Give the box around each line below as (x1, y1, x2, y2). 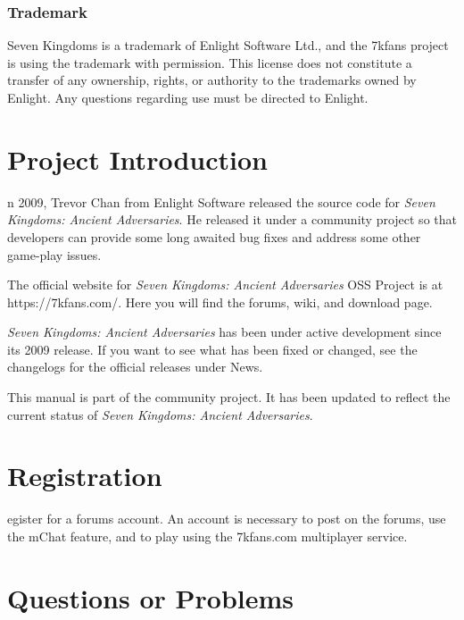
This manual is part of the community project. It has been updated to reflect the (7, 388, 451, 406)
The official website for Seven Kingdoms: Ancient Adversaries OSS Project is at (7, 275, 443, 294)
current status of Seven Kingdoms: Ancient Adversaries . (7, 405, 313, 423)
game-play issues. (7, 245, 102, 264)
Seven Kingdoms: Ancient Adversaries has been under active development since (7, 323, 442, 341)
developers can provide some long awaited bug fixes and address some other (7, 227, 421, 246)
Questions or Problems (7, 579, 294, 616)
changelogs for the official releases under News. (7, 357, 263, 376)
